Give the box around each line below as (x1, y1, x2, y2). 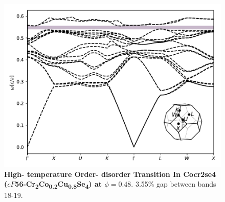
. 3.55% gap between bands (131, 178, 216, 189)
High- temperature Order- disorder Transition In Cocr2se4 (4, 168, 216, 179)
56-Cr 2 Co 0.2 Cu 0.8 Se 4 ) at (15, 178, 102, 190)
